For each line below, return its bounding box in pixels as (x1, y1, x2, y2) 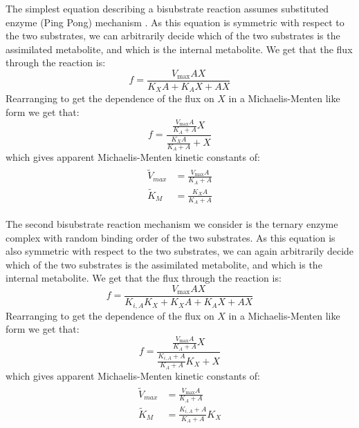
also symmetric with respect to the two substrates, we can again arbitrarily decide (6, 244, 354, 258)
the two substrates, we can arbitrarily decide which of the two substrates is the (6, 28, 340, 43)
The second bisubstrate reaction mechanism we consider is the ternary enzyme (6, 217, 338, 231)
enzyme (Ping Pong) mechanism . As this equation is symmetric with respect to (6, 14, 344, 29)
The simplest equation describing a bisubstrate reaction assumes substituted (6, 1, 329, 15)
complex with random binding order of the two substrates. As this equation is (6, 230, 335, 244)
